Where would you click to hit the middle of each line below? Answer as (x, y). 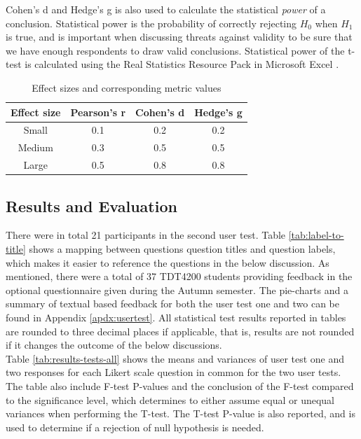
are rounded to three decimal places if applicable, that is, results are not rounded (180, 331)
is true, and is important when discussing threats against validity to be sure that (179, 37)
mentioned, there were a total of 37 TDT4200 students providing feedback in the (179, 276)
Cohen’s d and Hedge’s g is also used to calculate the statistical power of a (166, 9)
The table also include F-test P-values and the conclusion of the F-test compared (180, 385)
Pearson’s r (98, 112)
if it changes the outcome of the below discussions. (114, 345)
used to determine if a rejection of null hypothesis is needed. (135, 427)
